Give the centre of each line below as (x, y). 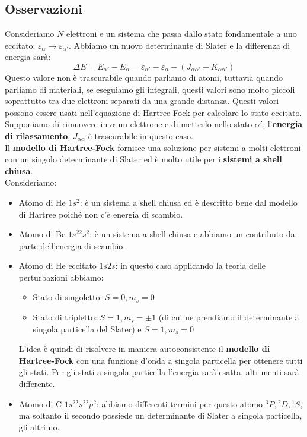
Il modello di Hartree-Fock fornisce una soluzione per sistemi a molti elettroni (153, 147)
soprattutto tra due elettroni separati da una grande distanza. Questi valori (142, 101)
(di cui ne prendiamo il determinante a (229, 317)
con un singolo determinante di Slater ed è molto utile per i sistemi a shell (143, 159)
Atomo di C (40, 403)
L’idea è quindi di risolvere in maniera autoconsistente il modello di (144, 349)
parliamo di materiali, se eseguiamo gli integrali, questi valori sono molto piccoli (150, 89)
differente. (37, 384)
